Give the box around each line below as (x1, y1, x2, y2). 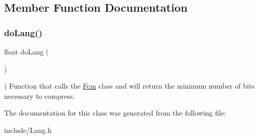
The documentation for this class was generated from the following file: (4, 107, 226, 118)
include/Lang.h (4, 124, 52, 135)
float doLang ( (4, 46, 49, 57)
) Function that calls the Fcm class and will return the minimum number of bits (4, 80, 255, 91)
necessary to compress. (4, 90, 75, 101)
